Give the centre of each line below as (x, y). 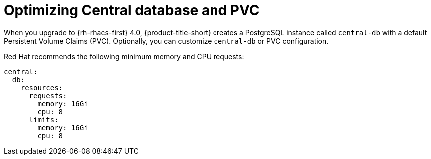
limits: (44, 119)
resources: (42, 87)
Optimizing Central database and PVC (132, 10)
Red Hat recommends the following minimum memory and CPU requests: (124, 56)
